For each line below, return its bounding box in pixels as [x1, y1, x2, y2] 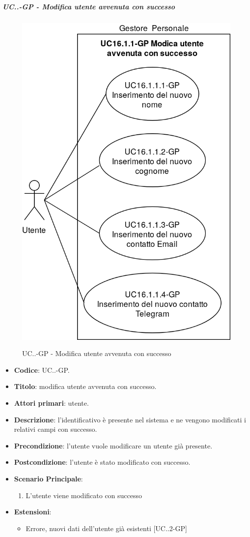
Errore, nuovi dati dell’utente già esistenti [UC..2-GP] [26, 523, 187, 533]
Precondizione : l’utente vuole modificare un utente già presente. [14, 440, 213, 450]
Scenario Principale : [14, 474, 83, 483]
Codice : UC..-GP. [14, 364, 70, 375]
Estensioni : [14, 507, 52, 517]
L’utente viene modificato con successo [26, 490, 142, 500]
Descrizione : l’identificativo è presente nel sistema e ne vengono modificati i [14, 414, 246, 424]
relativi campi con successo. [14, 424, 97, 434]
